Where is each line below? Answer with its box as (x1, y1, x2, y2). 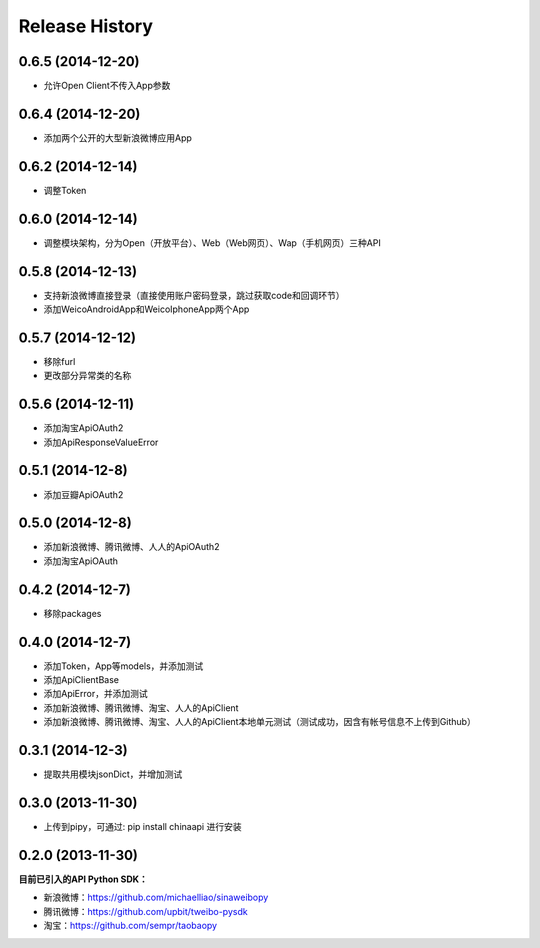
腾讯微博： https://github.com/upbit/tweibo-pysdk (43, 905, 249, 917)
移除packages (43, 607, 102, 619)
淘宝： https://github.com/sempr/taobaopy (43, 920, 218, 932)
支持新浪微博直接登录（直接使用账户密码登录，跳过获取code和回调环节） (43, 289, 345, 301)
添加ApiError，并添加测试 (43, 688, 149, 700)
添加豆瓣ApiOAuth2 (43, 488, 124, 500)
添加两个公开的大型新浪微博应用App (43, 131, 192, 144)
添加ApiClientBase (43, 674, 120, 686)
